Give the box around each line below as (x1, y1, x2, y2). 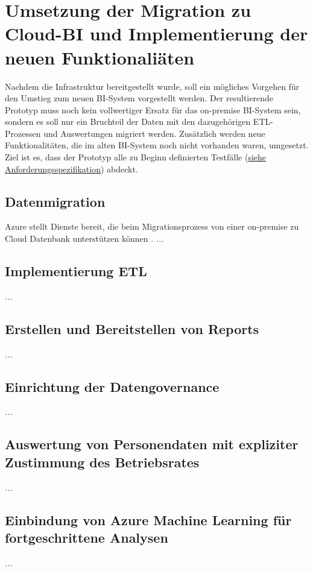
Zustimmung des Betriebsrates (5, 452, 200, 471)
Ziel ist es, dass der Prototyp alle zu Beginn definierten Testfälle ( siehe (5, 151, 266, 163)
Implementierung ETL (5, 262, 147, 280)
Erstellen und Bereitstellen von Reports (5, 319, 259, 338)
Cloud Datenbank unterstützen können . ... (5, 232, 164, 245)
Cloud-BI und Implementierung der (5, 21, 308, 46)
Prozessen (5, 127, 41, 139)
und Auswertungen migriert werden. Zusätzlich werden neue (43, 127, 265, 139)
